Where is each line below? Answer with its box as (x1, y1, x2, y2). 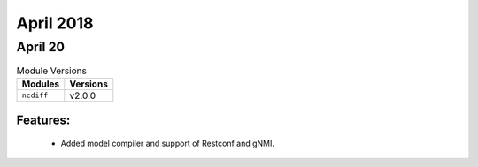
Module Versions (16, 65, 88, 77)
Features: (16, 113, 71, 128)
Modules (21, 78, 60, 90)
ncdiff (21, 91, 49, 101)
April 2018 (16, 13, 94, 33)
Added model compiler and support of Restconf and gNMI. (60, 138, 274, 148)
